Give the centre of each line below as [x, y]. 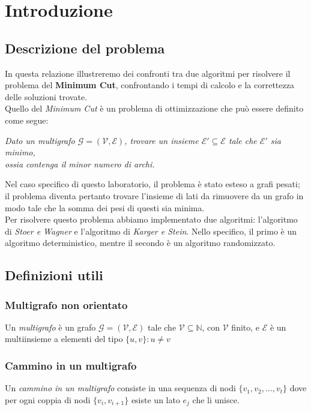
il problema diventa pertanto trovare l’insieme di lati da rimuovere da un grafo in [154, 195]
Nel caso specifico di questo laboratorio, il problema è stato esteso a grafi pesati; [152, 184]
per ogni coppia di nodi [48, 399]
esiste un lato [155, 399]
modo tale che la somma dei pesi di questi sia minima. [105, 207]
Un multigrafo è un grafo [50, 327]
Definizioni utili [54, 275]
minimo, [20, 152]
